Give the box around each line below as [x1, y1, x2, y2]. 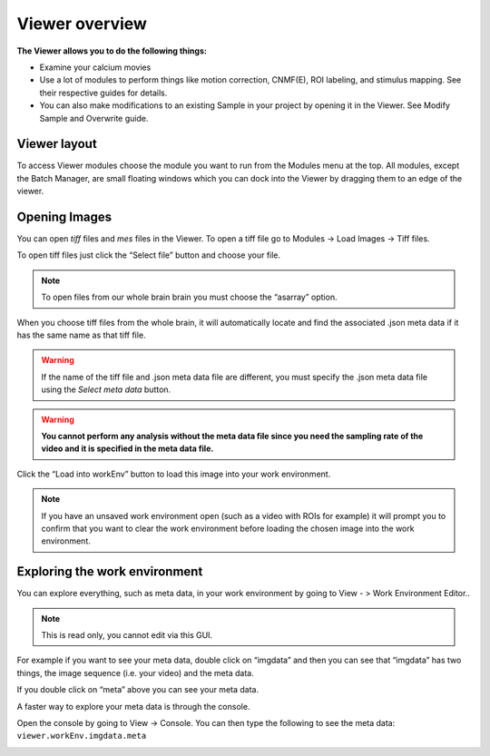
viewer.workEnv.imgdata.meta [16, 731, 147, 741]
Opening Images [16, 210, 113, 224]
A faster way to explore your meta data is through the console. [16, 701, 250, 712]
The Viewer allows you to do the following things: [16, 45, 208, 56]
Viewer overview [16, 14, 147, 34]
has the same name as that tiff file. [16, 329, 146, 340]
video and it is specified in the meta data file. [41, 443, 214, 454]
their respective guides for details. [39, 87, 168, 98]
